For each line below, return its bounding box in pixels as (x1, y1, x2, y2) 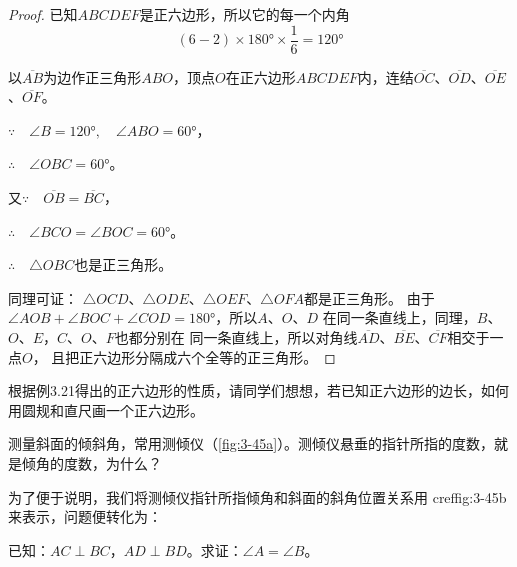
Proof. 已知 (8, 4, 78, 24)
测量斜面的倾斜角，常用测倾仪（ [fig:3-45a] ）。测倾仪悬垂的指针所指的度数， (8, 433, 495, 454)
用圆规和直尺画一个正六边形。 (8, 399, 204, 420)
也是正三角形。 (74, 254, 173, 275)
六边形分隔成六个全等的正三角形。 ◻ (93, 346, 336, 367)
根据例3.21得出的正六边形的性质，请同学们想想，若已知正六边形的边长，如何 (8, 380, 509, 401)
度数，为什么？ (63, 452, 162, 473)
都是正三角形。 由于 (304, 287, 435, 308)
